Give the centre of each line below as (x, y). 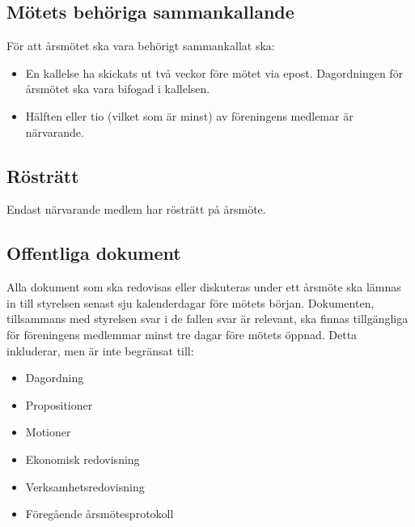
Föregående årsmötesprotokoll (100, 514)
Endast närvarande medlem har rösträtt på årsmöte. (136, 209)
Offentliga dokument (94, 253)
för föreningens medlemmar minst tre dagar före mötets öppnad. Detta (182, 334)
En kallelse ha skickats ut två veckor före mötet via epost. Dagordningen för (214, 72)
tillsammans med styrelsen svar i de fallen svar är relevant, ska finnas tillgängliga (207, 319)
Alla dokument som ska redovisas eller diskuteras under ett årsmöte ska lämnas (204, 287)
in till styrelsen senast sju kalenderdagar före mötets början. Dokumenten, (191, 302)
